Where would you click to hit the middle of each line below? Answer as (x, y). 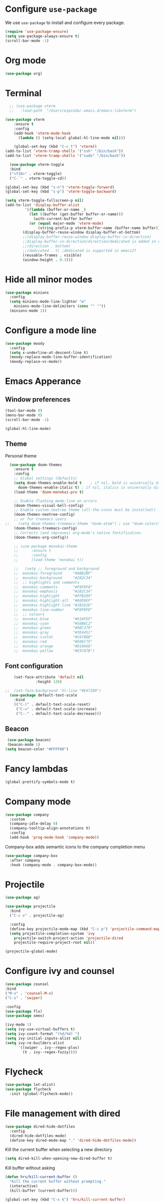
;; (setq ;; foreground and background (56, 569)
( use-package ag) (23, 898)
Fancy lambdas (37, 769)
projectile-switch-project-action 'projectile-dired (69, 938)
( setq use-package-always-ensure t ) (42, 36)
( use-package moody (25, 343)
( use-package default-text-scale (43, 695)
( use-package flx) (24, 1011)
